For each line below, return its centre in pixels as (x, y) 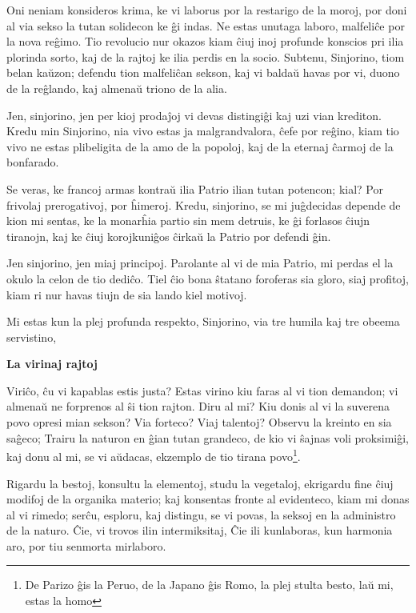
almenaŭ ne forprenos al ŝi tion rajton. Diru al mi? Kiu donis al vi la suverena (198, 406)
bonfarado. (33, 162)
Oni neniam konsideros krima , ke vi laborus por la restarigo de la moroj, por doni (207, 10)
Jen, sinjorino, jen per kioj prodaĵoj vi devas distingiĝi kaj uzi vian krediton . (194, 115)
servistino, (32, 337)
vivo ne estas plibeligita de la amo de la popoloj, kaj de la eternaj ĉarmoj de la (200, 146)
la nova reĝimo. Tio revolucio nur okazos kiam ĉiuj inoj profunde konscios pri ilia (205, 41)
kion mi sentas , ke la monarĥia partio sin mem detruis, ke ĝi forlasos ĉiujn (188, 220)
